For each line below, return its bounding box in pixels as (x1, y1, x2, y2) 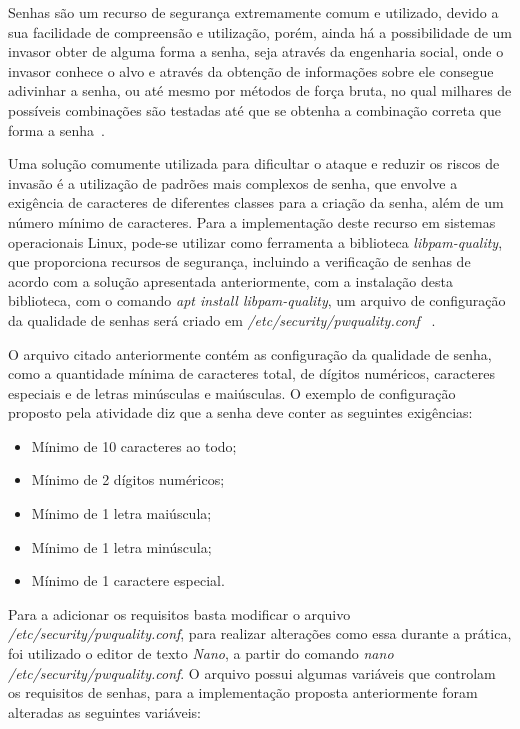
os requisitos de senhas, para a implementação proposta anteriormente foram (8, 682, 478, 703)
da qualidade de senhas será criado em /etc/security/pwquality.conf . (8, 309, 436, 330)
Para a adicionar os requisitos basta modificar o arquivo (8, 603, 351, 624)
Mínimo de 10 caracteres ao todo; (31, 435, 237, 456)
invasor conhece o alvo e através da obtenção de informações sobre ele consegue (8, 60, 494, 81)
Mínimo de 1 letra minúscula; (31, 536, 212, 557)
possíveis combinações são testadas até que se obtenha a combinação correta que (8, 99, 501, 120)
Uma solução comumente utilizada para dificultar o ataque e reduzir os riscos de (8, 153, 500, 174)
